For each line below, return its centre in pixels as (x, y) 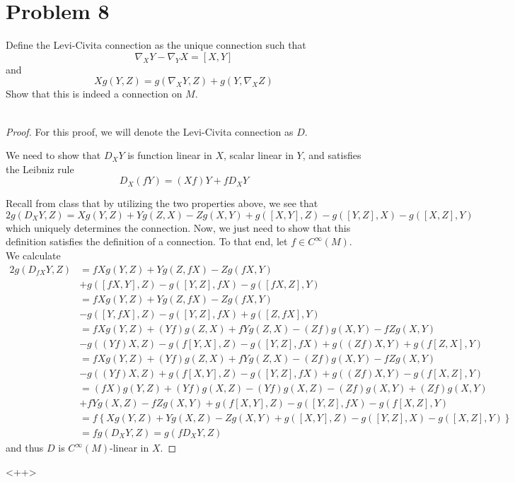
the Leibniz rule (40, 169)
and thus (25, 448)
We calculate (33, 255)
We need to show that (53, 155)
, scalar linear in (259, 155)
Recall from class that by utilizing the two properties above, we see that (162, 203)
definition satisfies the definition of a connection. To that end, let (147, 241)
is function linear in (170, 155)
